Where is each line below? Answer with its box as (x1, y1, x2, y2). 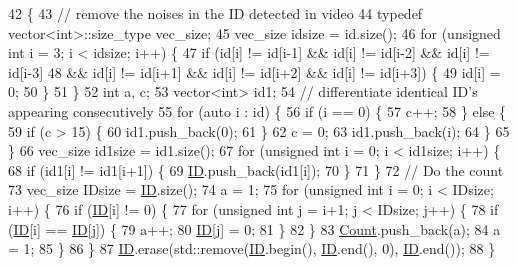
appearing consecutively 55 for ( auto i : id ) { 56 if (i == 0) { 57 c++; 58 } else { (8, 100, 507, 121)
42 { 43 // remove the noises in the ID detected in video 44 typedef (8, 3, 423, 23)
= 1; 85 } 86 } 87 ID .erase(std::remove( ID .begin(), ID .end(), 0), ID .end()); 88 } (8, 238, 496, 259)
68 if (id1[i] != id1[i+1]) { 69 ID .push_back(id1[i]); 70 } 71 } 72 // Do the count (8, 159, 504, 180)
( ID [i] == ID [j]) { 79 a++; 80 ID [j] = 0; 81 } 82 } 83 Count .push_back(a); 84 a (8, 218, 501, 239)
